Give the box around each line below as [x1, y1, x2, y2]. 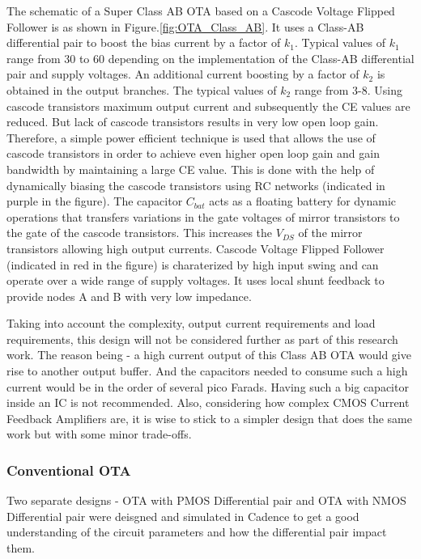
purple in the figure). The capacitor [6, 193, 183, 210]
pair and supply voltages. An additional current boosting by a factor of [6, 66, 359, 83]
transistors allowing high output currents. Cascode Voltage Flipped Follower [6, 239, 385, 256]
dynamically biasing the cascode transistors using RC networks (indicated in [6, 176, 385, 193]
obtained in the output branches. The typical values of [6, 81, 277, 98]
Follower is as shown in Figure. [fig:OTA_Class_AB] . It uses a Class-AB [6, 18, 364, 35]
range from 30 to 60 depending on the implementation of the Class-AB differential [6, 49, 415, 66]
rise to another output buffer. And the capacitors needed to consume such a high [6, 362, 408, 379]
